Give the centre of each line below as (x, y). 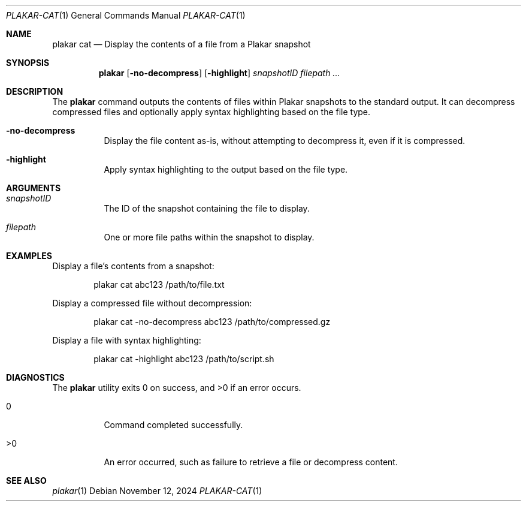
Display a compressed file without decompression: (152, 303)
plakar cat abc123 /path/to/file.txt (159, 284)
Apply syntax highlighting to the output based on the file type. (226, 169)
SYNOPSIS (28, 63)
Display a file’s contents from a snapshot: (133, 266)
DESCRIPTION (35, 91)
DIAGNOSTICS (35, 377)
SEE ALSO (26, 481)
